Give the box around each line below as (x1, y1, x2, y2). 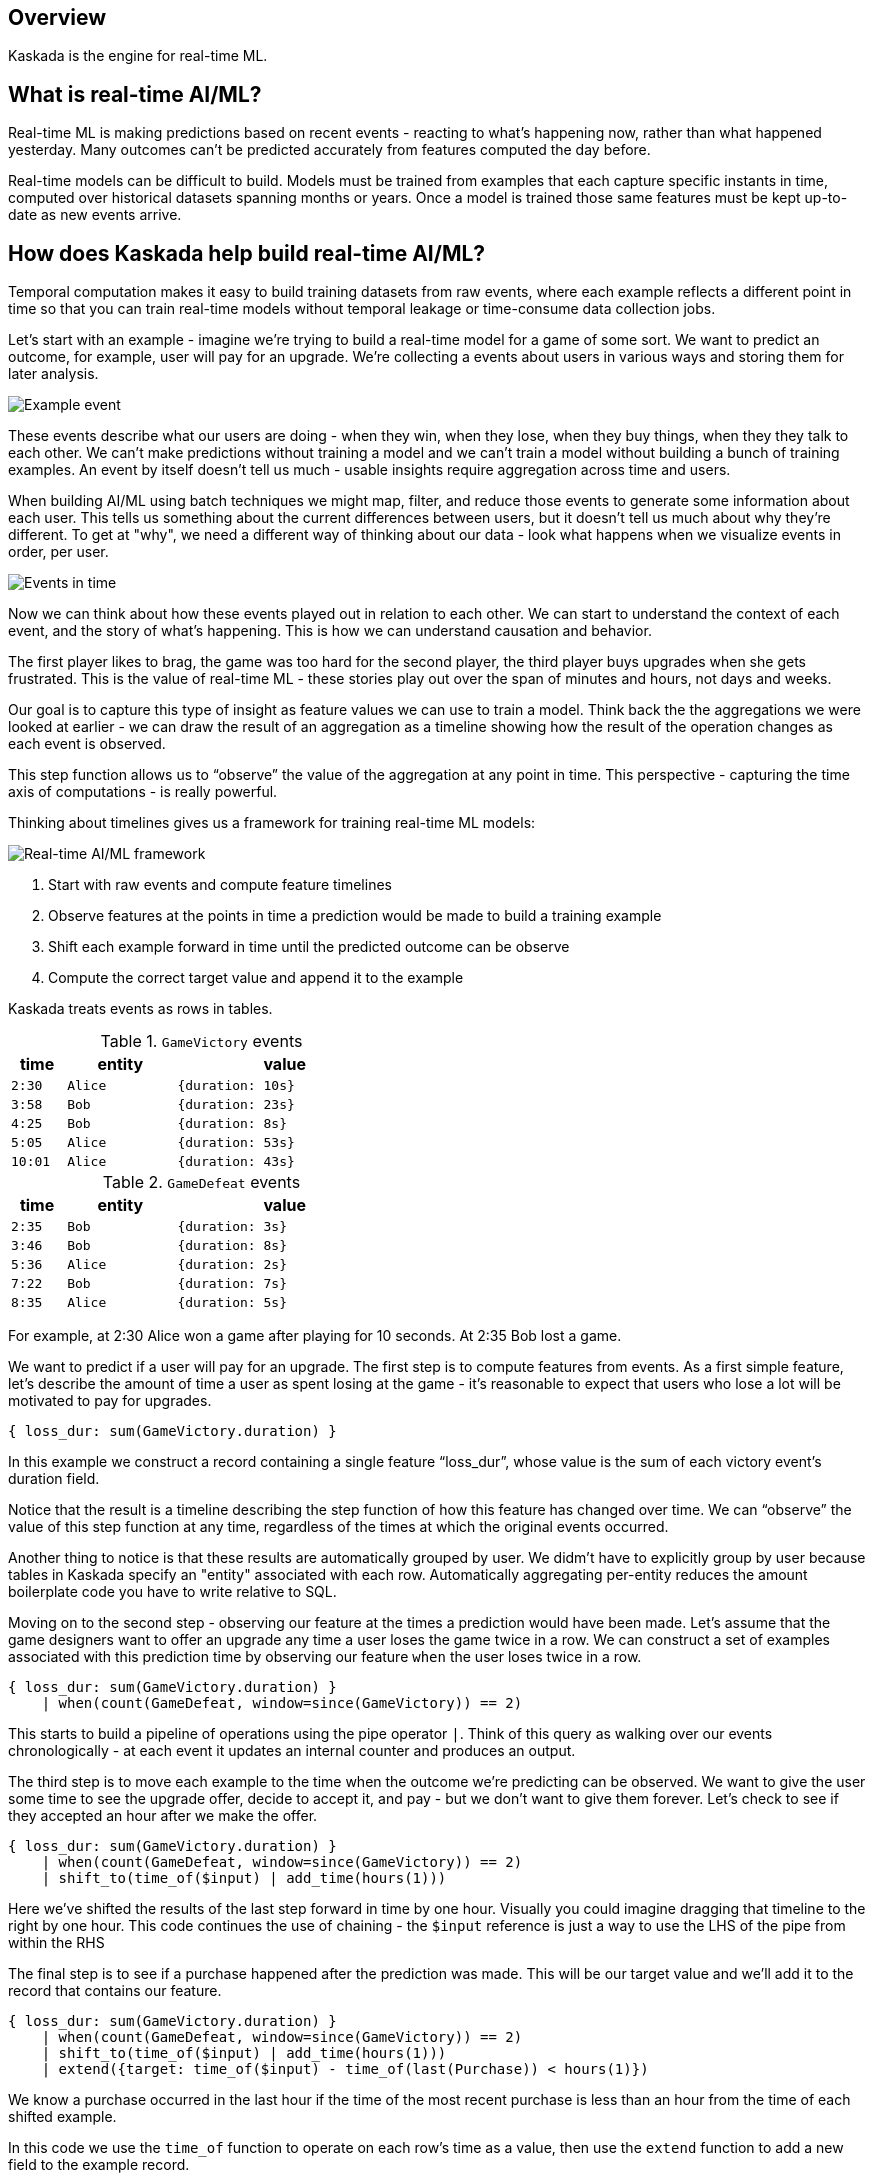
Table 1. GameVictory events (100, 1031, 303, 1052)
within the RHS (8, 1934, 105, 1952)
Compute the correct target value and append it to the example (48, 969, 464, 987)
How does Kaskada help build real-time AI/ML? (8, 240, 486, 266)
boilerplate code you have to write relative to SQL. (8, 1583, 337, 1601)
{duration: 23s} (177, 1097, 295, 1113)
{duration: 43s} (177, 1154, 295, 1170)
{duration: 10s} (177, 1078, 295, 1094)
